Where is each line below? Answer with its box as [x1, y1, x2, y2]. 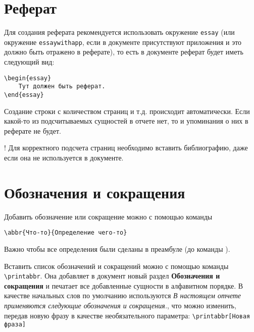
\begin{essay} [4, 74, 52, 82]
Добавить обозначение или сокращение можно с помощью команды [4, 211, 213, 222]
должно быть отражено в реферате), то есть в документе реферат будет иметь [4, 46, 243, 57]
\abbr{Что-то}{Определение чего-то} [4, 229, 127, 237]
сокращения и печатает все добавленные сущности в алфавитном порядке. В [4, 280, 243, 291]
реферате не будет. [4, 125, 61, 136]
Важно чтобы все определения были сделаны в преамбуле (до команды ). [4, 243, 230, 254]
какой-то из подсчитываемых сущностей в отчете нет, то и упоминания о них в [4, 116, 248, 126]
